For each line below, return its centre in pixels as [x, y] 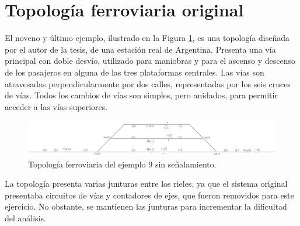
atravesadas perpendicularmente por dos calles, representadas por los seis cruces [148, 83]
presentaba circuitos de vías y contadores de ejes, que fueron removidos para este [149, 195]
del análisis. [25, 218]
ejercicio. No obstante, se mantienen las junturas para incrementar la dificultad [146, 206]
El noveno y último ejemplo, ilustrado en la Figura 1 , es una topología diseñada [147, 38]
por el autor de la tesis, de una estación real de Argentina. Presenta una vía [140, 49]
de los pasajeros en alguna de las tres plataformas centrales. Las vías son [135, 72]
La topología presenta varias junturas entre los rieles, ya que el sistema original [146, 184]
